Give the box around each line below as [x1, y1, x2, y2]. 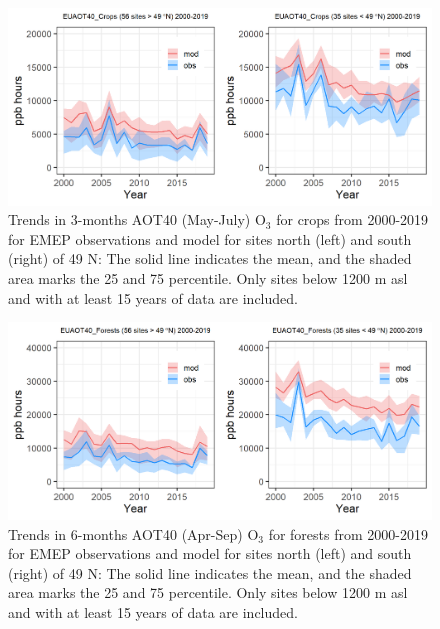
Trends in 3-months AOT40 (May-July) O [8, 209, 266, 230]
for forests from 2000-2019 [268, 523, 428, 544]
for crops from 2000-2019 [276, 209, 429, 230]
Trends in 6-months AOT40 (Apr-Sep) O [8, 523, 259, 544]
